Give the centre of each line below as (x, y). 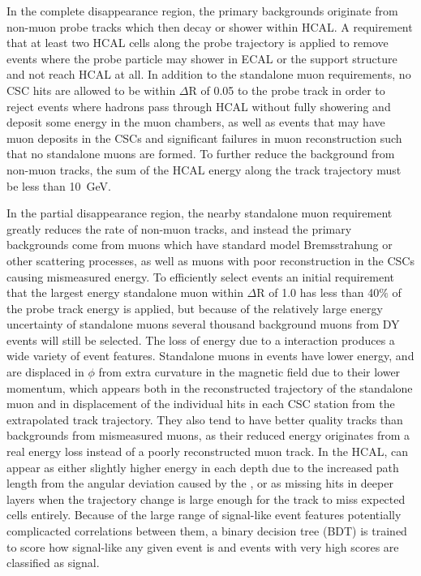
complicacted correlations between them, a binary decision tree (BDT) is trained (207, 531)
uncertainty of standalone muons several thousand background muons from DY (203, 324)
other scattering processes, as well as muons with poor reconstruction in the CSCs (210, 260)
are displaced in (45, 372)
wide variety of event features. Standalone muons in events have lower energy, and (210, 356)
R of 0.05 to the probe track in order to (287, 90)
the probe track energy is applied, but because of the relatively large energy (195, 308)
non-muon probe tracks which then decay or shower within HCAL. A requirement (210, 26)
